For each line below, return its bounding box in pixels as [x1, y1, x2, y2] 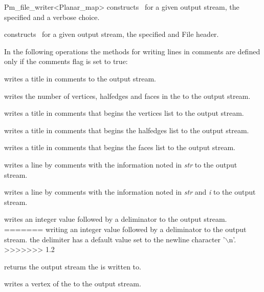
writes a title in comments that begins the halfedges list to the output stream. [4, 124, 249, 135]
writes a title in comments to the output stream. [4, 73, 156, 84]
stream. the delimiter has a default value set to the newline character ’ [4, 234, 225, 244]
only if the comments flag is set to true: [4, 56, 128, 67]
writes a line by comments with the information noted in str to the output [4, 159, 237, 170]
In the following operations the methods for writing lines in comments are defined [4, 46, 260, 56]
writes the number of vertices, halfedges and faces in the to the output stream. [4, 90, 251, 101]
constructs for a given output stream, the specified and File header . [4, 29, 219, 39]
